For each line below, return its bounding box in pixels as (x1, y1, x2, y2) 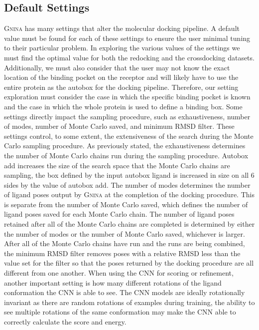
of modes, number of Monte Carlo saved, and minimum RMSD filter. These (4, 121, 235, 131)
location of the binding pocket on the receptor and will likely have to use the (4, 72, 239, 82)
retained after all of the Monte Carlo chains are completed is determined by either (4, 219, 255, 229)
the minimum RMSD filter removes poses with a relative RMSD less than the (4, 248, 241, 258)
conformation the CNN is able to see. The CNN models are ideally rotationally (4, 287, 245, 298)
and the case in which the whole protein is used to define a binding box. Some (4, 101, 243, 111)
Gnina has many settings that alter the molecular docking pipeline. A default (4, 23, 240, 33)
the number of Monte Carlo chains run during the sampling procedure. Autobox (4, 150, 249, 160)
